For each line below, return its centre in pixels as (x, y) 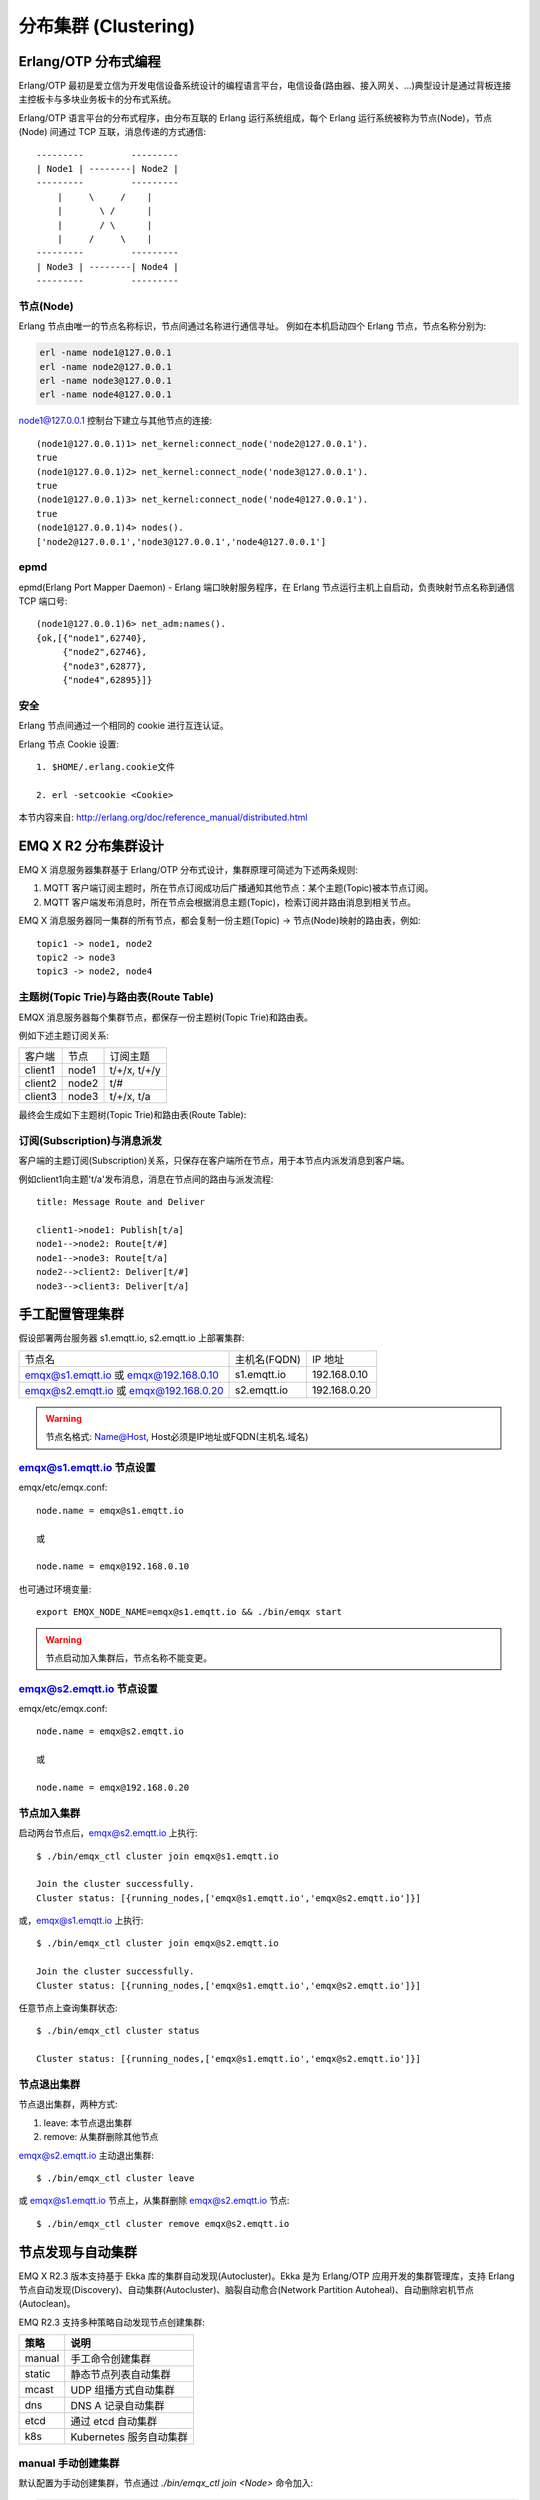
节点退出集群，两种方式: (68, 2104)
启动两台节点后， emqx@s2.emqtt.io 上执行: (108, 1833)
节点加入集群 (49, 1813)
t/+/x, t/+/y (135, 1070)
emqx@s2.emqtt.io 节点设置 (88, 1688)
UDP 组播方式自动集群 (122, 2390)
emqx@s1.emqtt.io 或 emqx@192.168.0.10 (121, 1375)
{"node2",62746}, (105, 652)
